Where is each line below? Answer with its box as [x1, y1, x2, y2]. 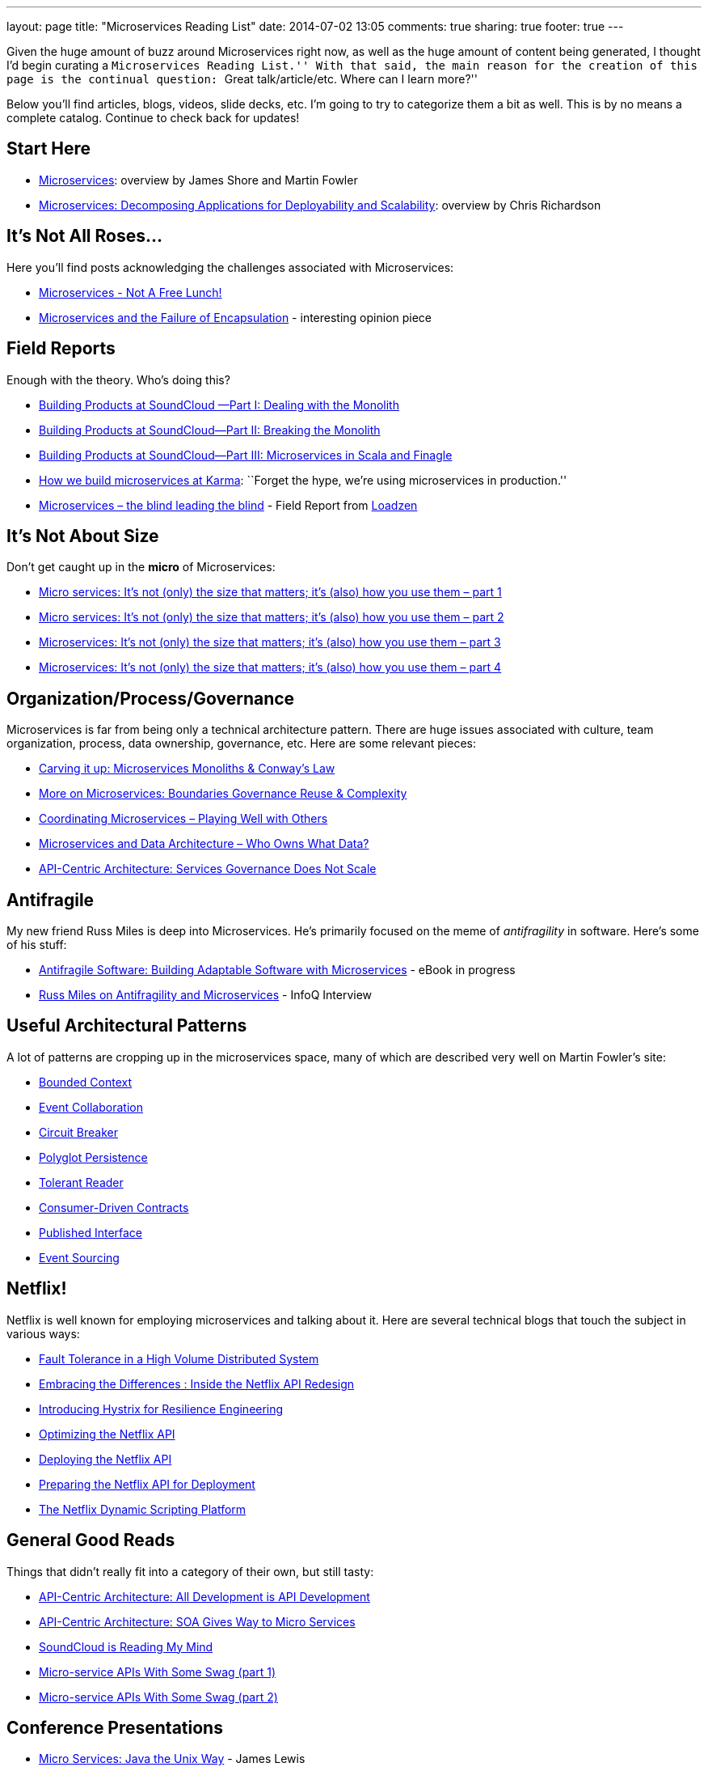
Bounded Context [39, 1074, 133, 1089]
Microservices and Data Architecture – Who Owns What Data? [39, 837, 369, 851]
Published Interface [39, 1225, 143, 1239]
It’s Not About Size [6, 525, 159, 546]
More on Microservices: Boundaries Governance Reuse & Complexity [39, 786, 407, 801]
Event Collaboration [39, 1100, 143, 1114]
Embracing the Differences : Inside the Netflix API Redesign [39, 1376, 355, 1391]
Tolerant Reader [39, 1175, 124, 1189]
